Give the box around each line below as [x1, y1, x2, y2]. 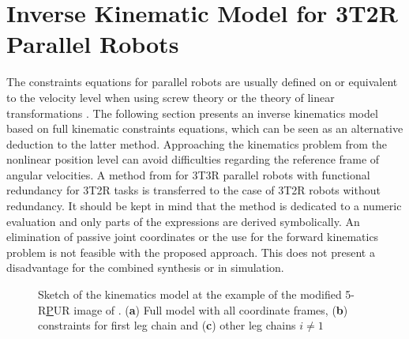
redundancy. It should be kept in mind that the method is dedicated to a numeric [6, 198, 402, 214]
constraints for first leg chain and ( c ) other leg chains [38, 317, 296, 333]
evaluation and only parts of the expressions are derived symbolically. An [6, 213, 360, 229]
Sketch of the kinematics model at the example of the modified [38, 286, 342, 303]
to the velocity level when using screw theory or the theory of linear [6, 89, 335, 105]
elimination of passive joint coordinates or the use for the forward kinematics [6, 228, 379, 245]
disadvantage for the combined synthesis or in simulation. [6, 259, 284, 276]
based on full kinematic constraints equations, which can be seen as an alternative [6, 120, 403, 137]
